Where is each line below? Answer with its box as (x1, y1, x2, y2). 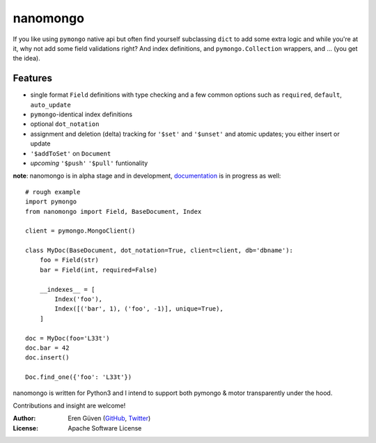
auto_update (30, 101, 71, 109)
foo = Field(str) (39, 256, 99, 264)
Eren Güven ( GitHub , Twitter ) (68, 414, 151, 423)
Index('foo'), (54, 295, 103, 303)
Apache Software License (68, 423, 142, 432)
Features (13, 72, 52, 84)
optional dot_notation (30, 120, 100, 128)
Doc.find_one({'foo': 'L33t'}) (25, 373, 132, 381)
